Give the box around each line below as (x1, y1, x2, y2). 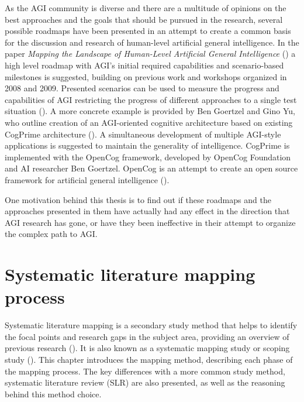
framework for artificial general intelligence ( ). (5, 173, 170, 185)
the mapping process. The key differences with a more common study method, (5, 365, 285, 377)
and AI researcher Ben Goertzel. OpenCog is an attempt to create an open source (5, 162, 298, 174)
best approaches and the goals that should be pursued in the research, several (5, 13, 283, 25)
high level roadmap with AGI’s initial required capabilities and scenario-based (5, 59, 284, 71)
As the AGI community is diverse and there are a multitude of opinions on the (5, 2, 286, 13)
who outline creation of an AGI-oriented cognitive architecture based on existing (5, 116, 293, 128)
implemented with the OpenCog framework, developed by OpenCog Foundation (5, 150, 291, 163)
